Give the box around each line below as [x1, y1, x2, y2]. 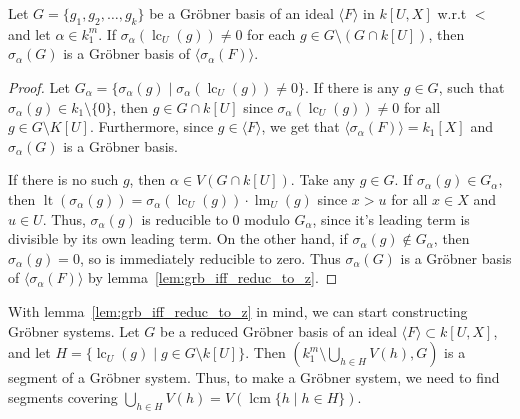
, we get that [261, 116, 340, 137]
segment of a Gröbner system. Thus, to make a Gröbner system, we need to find [8, 367, 500, 388]
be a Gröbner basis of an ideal [149, 3, 334, 23]
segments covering [8, 386, 118, 407]
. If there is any [304, 76, 400, 97]
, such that [438, 76, 505, 97]
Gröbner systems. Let [8, 320, 140, 341]
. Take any [290, 169, 356, 190]
